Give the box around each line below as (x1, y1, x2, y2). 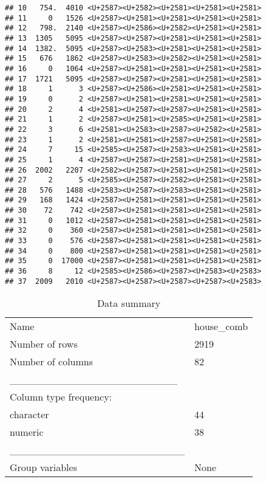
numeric (10, 425, 44, 439)
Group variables (10, 460, 77, 475)
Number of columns (10, 354, 94, 369)
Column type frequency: (10, 390, 112, 404)
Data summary (97, 296, 161, 311)
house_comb (194, 319, 248, 334)
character (10, 407, 49, 422)
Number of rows (10, 337, 78, 351)
